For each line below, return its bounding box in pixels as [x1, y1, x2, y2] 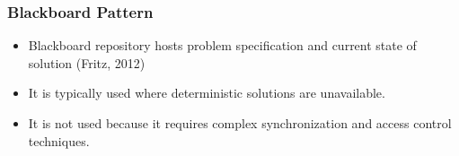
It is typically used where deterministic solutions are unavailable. [28, 83, 385, 102]
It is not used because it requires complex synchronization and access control [28, 114, 452, 132]
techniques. [28, 131, 90, 150]
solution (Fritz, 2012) [28, 53, 146, 72]
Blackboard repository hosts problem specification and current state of [28, 36, 417, 55]
